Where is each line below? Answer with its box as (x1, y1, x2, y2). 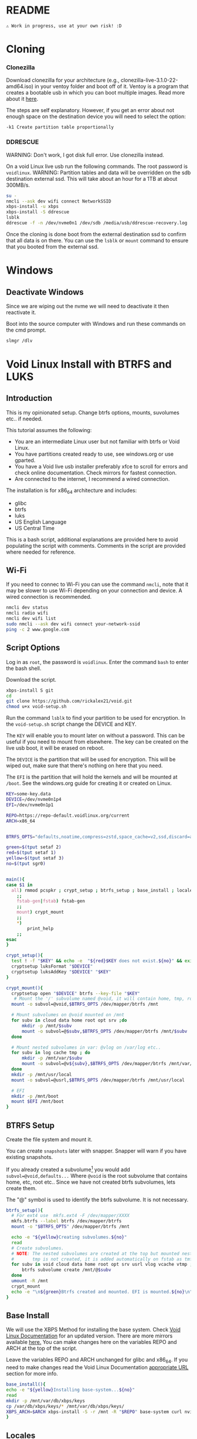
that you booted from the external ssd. (6, 243, 99, 250)
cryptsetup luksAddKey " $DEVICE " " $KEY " (11, 969, 111, 975)
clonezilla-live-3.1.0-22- (120, 77, 178, 84)
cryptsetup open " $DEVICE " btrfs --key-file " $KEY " (11, 990, 141, 996)
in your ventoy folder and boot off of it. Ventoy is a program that (35, 83, 189, 90)
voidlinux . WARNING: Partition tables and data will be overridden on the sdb (6, 168, 191, 176)
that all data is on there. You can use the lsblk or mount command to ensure (6, 237, 189, 244)
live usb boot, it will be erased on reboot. (6, 744, 104, 751)
